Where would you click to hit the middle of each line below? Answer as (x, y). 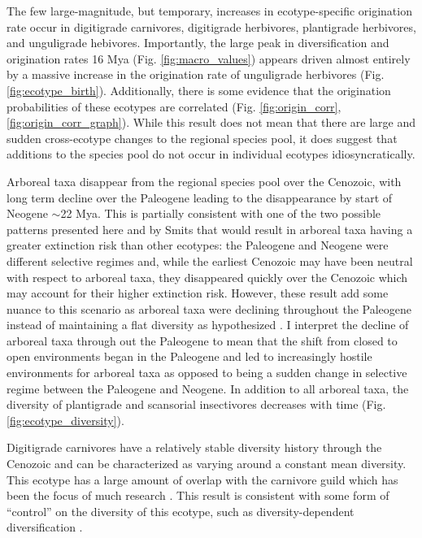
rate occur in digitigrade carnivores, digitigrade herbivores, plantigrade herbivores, (211, 26)
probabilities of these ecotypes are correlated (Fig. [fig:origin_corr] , (174, 106)
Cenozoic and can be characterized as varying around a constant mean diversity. (207, 464)
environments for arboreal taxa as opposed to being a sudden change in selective (207, 373)
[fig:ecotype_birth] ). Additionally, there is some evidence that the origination (199, 90)
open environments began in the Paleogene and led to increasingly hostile (189, 356)
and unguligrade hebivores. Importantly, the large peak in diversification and (198, 43)
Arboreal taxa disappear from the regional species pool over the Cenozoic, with (204, 181)
